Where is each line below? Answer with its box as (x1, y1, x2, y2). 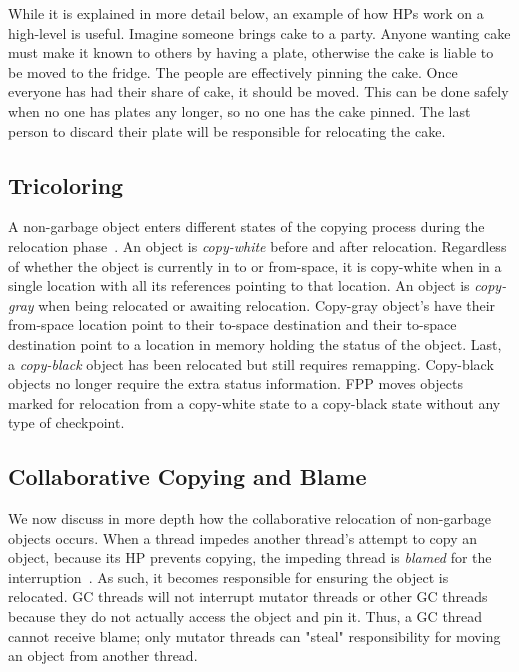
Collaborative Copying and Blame (8, 461, 367, 492)
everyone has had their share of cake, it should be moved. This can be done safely (8, 81, 509, 102)
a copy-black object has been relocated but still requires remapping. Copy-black (8, 353, 494, 374)
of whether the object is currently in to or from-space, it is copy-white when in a (8, 255, 502, 276)
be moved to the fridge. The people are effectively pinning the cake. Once (8, 61, 458, 82)
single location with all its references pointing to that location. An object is (8, 275, 470, 296)
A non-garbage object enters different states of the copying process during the (8, 216, 485, 237)
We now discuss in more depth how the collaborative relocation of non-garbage (8, 508, 491, 529)
